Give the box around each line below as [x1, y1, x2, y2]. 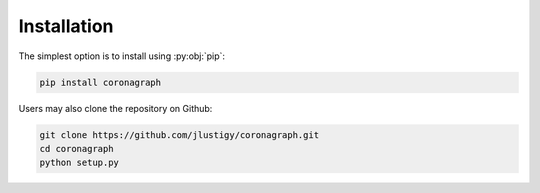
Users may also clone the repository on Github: [18, 102, 213, 114]
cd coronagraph [39, 143, 114, 154]
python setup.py [39, 157, 120, 169]
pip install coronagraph [39, 76, 162, 88]
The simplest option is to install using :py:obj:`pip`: [18, 50, 225, 62]
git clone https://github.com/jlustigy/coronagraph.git [39, 129, 320, 140]
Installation [18, 15, 114, 37]
